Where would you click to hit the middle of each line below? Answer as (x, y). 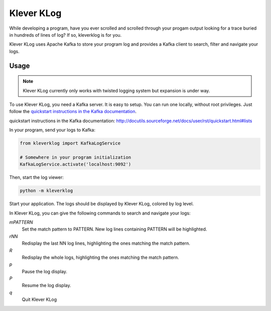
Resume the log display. (46, 285)
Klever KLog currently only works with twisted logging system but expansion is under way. (116, 90)
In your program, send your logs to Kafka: (52, 130)
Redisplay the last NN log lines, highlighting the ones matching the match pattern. (106, 243)
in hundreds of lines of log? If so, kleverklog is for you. (65, 35)
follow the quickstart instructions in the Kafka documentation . (73, 112)
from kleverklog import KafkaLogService (70, 143)
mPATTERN (21, 222)
